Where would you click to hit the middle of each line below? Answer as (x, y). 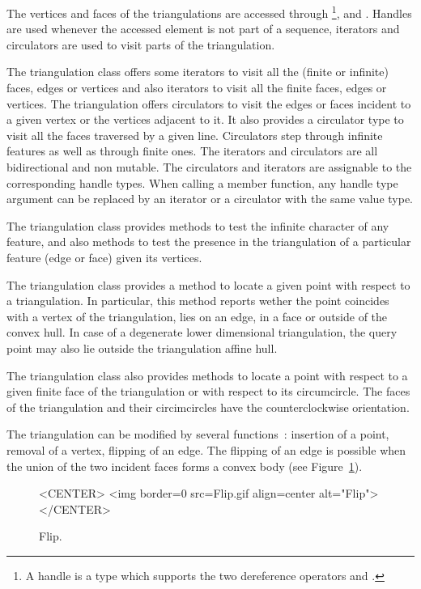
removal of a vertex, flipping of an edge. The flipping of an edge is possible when (206, 449)
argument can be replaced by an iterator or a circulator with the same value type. (210, 199)
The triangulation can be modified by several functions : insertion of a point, (198, 434)
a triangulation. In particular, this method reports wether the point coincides (198, 301)
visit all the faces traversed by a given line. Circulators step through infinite (195, 135)
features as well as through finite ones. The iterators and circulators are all (192, 151)
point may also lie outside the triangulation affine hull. (142, 347)
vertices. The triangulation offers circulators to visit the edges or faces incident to (209, 103)
